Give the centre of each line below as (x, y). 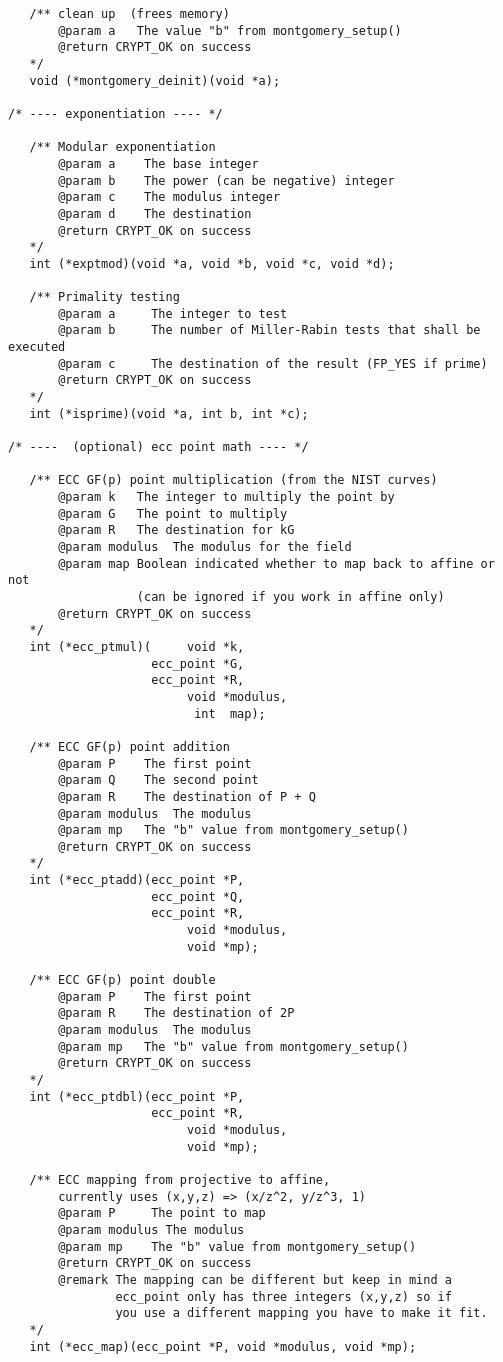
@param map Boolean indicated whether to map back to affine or (276, 563)
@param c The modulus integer (169, 197)
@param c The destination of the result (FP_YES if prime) (273, 363)
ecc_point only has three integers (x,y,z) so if (283, 1296)
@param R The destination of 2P (176, 1013)
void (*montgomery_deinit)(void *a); (155, 80)
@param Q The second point (158, 780)
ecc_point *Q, (198, 896)
